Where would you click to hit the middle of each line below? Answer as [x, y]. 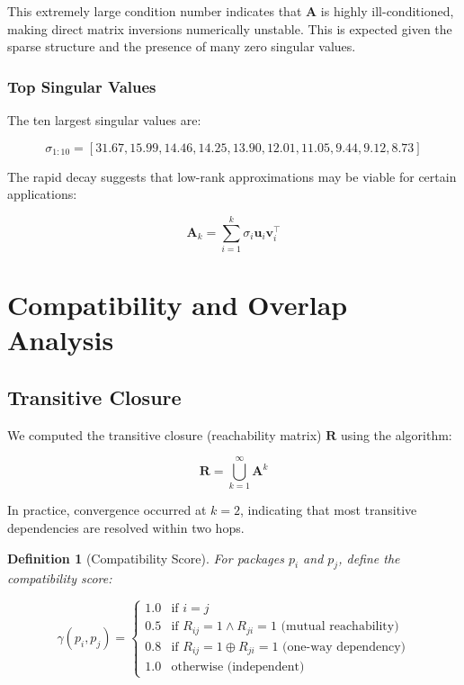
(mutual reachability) [340, 627]
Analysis [61, 340]
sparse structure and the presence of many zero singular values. [182, 46]
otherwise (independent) [238, 667]
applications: [42, 194]
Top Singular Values [82, 86]
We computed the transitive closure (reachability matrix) [165, 434]
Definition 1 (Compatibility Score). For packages [146, 558]
